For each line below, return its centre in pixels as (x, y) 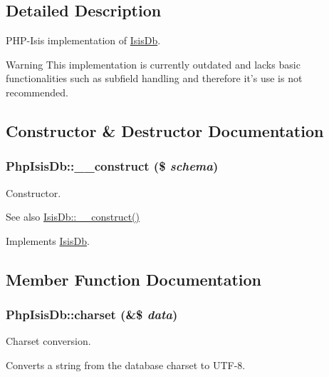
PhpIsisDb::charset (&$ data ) (92, 315)
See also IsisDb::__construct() (73, 217)
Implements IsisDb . (48, 240)
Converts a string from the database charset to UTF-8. (126, 365)
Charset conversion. (48, 341)
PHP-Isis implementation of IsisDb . (83, 40)
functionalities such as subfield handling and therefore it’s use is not (154, 78)
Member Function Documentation (134, 279)
